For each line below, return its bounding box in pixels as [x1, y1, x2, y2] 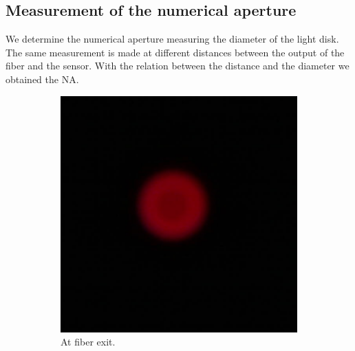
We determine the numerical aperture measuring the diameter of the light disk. [6, 32, 339, 46]
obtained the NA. [6, 71, 79, 86]
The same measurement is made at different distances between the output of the [6, 45, 345, 59]
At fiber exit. [61, 335, 116, 349]
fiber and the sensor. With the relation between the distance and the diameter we [6, 58, 349, 73]
